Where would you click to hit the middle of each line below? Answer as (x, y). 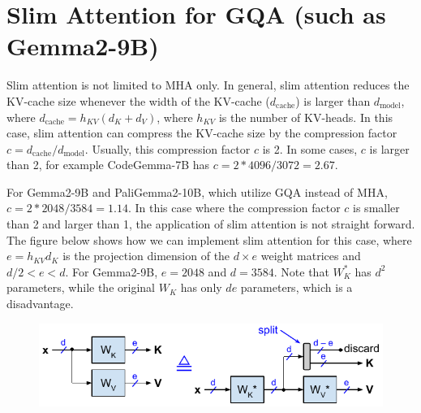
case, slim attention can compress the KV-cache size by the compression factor (202, 133)
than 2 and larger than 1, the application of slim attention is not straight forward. (211, 224)
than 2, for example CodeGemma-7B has (108, 165)
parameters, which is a (296, 287)
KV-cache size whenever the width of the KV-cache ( (138, 100)
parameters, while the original (81, 287)
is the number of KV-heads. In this (306, 117)
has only (201, 287)
